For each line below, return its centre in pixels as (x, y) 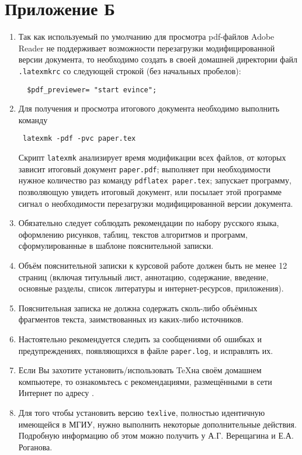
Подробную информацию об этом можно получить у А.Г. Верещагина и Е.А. (156, 435)
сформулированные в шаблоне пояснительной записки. (116, 246)
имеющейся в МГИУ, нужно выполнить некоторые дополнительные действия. (157, 424)
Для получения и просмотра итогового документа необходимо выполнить (149, 108)
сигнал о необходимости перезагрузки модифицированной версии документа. (156, 203)
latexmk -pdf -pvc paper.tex (79, 139)
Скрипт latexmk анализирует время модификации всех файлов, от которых (152, 157)
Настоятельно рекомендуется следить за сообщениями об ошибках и (140, 338)
